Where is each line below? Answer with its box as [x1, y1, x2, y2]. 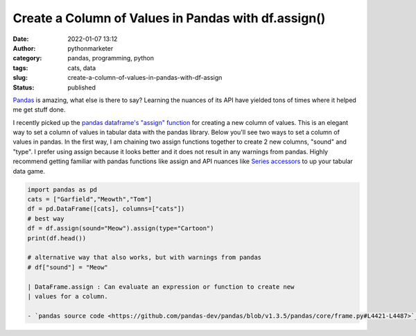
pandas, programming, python [67, 54, 155, 62]
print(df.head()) [27, 234, 87, 242]
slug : [12, 74, 28, 82]
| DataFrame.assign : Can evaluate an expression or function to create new [27, 283, 295, 291]
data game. [12, 167, 45, 175]
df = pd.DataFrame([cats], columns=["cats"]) [27, 205, 185, 213]
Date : [12, 35, 29, 43]
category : [12, 54, 42, 62]
